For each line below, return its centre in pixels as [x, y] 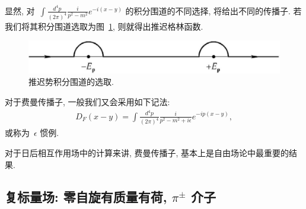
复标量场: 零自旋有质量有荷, [86, 196]
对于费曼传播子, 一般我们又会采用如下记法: [87, 102]
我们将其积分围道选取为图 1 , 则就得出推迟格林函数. [104, 26]
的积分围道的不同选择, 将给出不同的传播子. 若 [213, 10]
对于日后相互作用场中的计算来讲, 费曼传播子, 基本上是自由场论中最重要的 [147, 152]
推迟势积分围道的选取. [71, 82]
